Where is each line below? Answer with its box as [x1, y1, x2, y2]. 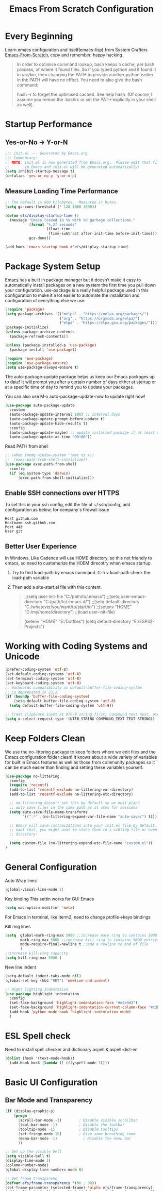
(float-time [46, 227, 70, 232]
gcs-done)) [29, 236, 51, 241]
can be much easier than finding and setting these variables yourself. [5, 764, 144, 770]
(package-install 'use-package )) [9, 347, 77, 352]
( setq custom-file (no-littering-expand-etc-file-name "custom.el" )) [9, 841, 153, 846]
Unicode [5, 651, 40, 662]
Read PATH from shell [5, 443, 49, 449]
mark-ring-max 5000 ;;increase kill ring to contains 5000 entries [20, 937, 160, 942]
